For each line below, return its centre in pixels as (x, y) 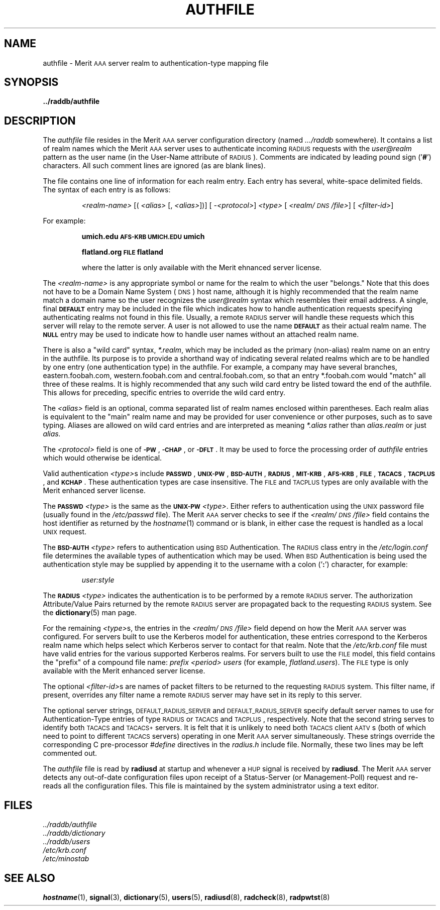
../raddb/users (67, 842)
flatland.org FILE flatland (122, 252)
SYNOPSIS (31, 82)
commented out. (70, 753)
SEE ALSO (30, 878)
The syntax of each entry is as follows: (107, 190)
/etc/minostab (66, 859)
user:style (98, 580)
